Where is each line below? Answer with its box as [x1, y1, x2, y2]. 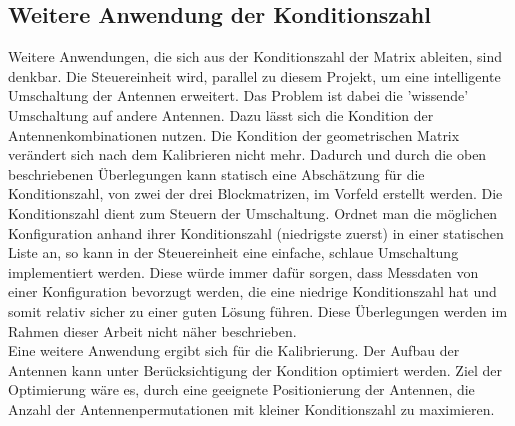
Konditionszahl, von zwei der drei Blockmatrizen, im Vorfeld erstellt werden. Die [8, 183, 503, 204]
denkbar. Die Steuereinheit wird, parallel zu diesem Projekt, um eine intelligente [8, 65, 501, 86]
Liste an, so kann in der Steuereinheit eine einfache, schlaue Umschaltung [8, 242, 459, 263]
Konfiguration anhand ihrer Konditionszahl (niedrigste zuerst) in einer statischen [8, 222, 504, 243]
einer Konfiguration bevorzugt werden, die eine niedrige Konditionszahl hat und [8, 281, 497, 302]
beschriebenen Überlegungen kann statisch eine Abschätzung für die [8, 163, 425, 184]
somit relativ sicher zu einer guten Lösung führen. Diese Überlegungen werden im [8, 300, 508, 321]
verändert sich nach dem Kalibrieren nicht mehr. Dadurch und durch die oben [8, 144, 487, 165]
